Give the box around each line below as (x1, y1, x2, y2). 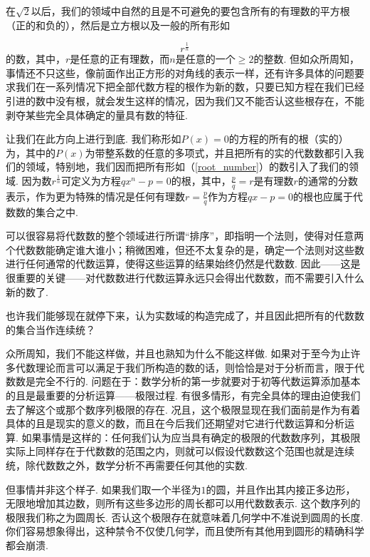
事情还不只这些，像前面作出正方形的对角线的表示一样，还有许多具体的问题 (6, 65, 354, 80)
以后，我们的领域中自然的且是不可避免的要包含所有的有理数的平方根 (31, 4, 350, 18)
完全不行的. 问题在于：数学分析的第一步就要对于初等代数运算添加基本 (35, 374, 361, 389)
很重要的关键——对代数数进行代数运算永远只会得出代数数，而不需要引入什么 (6, 270, 364, 285)
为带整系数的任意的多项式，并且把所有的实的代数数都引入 (85, 145, 354, 160)
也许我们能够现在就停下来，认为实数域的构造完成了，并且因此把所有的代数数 (6, 308, 364, 323)
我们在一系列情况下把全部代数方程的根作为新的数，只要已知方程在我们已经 (15, 79, 364, 94)
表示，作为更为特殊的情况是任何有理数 (6, 188, 185, 203)
